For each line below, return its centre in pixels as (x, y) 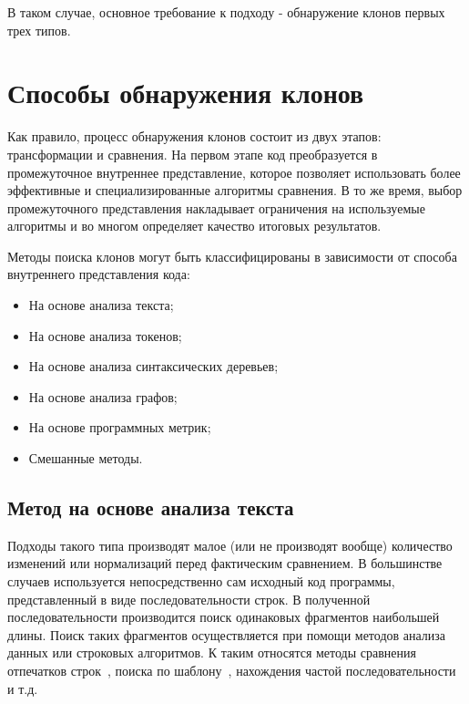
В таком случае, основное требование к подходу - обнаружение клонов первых (226, 12)
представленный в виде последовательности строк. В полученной (189, 599)
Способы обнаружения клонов (186, 93)
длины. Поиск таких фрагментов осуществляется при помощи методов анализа (227, 634)
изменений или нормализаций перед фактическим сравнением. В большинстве (225, 563)
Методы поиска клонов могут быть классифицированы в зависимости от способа (232, 256)
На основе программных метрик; (120, 427)
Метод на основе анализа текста (151, 507)
